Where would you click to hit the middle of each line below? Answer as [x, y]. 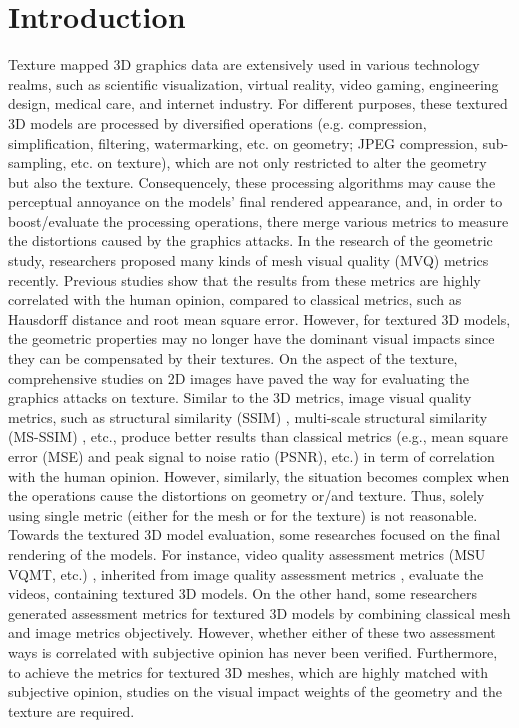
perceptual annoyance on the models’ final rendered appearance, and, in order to [255, 201]
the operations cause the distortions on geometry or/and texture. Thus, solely [246, 495]
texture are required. [71, 710]
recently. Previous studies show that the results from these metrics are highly [244, 279]
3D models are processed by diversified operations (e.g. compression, [217, 122]
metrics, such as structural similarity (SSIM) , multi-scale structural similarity [248, 416]
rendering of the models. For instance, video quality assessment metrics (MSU [247, 553]
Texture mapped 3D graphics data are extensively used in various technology [244, 64]
